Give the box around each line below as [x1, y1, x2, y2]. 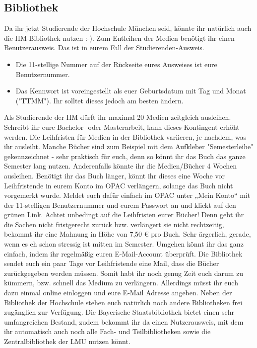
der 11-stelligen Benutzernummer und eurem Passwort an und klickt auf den [4, 199, 236, 210]
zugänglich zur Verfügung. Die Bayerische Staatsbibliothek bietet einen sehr [4, 307, 234, 317]
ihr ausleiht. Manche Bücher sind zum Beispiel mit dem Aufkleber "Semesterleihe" [4, 141, 254, 152]
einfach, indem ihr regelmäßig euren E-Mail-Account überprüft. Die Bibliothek [4, 248, 243, 259]
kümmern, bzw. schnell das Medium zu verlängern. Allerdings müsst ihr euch [4, 277, 238, 288]
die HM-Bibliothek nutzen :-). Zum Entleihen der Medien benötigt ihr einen [4, 32, 235, 43]
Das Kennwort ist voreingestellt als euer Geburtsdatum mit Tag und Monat [15, 86, 246, 96]
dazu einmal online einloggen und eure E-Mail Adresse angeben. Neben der [4, 287, 232, 298]
